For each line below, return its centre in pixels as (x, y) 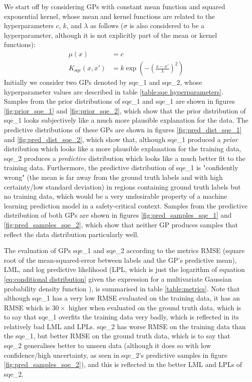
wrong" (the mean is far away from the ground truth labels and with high (113, 177)
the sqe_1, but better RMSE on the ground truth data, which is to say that (117, 336)
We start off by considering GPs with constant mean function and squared (115, 6)
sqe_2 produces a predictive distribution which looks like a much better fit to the (125, 158)
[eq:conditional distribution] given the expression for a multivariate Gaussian (118, 279)
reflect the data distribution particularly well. (71, 234)
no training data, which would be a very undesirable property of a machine (116, 196)
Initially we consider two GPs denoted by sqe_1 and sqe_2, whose (103, 82)
